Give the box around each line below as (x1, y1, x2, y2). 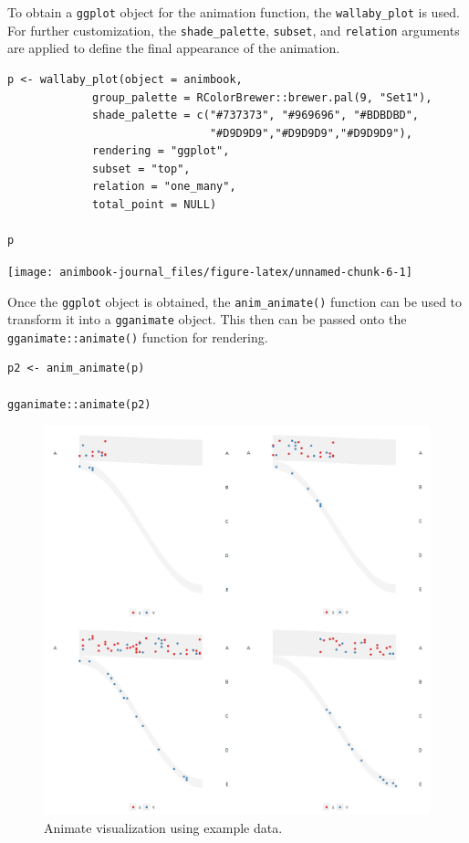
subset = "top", (92, 162, 191, 175)
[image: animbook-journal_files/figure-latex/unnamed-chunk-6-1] (7, 265, 412, 279)
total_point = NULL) (92, 198, 217, 212)
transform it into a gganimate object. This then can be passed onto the (7, 310, 407, 329)
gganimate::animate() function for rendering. (7, 327, 268, 346)
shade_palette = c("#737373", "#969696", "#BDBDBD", (92, 109, 420, 122)
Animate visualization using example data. (44, 817, 283, 837)
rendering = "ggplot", (92, 144, 230, 158)
